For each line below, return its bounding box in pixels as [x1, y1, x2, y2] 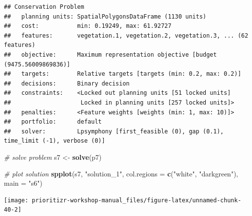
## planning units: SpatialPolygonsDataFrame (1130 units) [4, 13, 207, 20]
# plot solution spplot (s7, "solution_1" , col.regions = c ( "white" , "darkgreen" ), [4, 168, 238, 178]
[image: [4, 196, 29, 204]
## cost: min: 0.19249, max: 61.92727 [4, 22, 172, 30]
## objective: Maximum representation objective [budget [4, 51, 217, 58]
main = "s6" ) [4, 178, 43, 188]
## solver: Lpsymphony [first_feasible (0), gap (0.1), [4, 128, 224, 135]
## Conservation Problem [4, 3, 84, 10]
